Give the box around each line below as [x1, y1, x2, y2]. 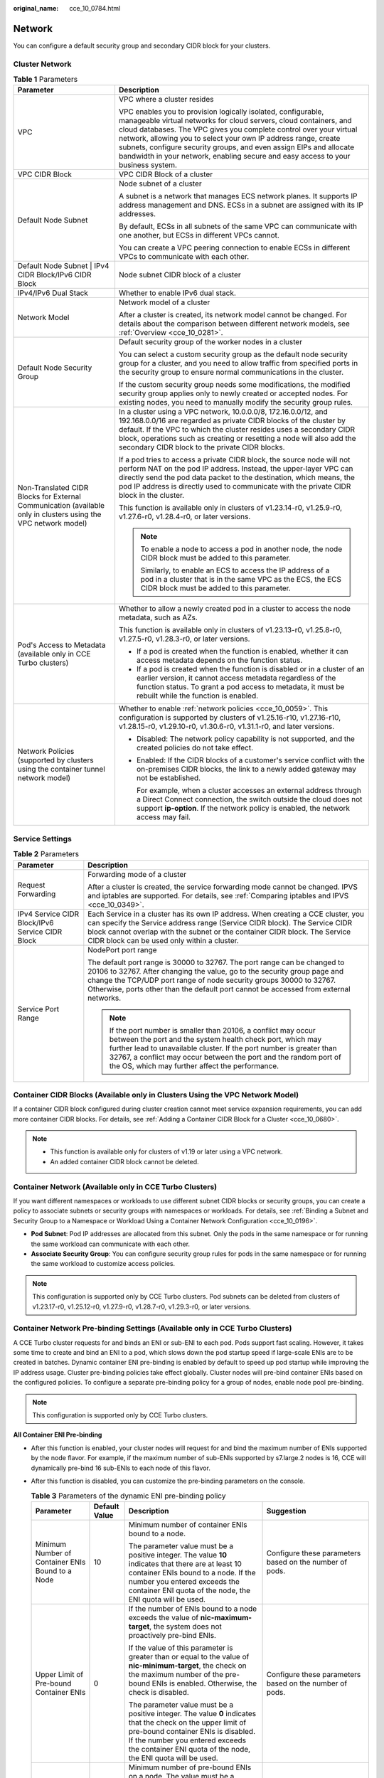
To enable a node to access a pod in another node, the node [140, 544, 343, 554]
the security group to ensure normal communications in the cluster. [118, 367, 344, 377]
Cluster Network [13, 59, 72, 69]
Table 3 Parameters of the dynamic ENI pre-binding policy [31, 1491, 226, 1501]
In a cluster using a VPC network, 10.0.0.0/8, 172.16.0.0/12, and [118, 407, 328, 417]
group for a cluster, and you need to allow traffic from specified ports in [118, 358, 358, 368]
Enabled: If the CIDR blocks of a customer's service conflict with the [136, 755, 366, 765]
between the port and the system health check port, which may [109, 1034, 322, 1044]
